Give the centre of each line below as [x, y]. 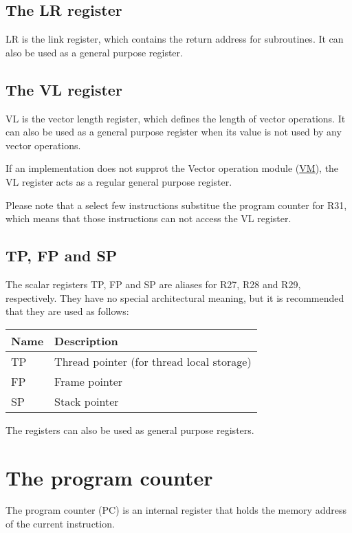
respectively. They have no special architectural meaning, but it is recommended [175, 297]
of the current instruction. [60, 524]
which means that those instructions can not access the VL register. [148, 218]
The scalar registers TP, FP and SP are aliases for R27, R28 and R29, [153, 284]
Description [86, 340]
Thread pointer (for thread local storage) [153, 361]
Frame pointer [89, 381]
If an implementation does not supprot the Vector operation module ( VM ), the [172, 168]
